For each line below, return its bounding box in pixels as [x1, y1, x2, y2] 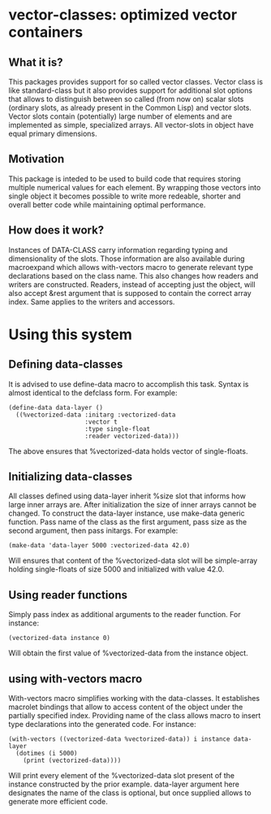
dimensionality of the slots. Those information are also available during [8, 254, 245, 263]
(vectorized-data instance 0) [8, 634, 111, 642]
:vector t [84, 417, 118, 426]
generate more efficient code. [8, 797, 108, 807]
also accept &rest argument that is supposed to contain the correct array [8, 288, 252, 298]
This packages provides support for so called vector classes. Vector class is [8, 77, 264, 86]
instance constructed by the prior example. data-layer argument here [8, 779, 239, 790]
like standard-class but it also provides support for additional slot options [8, 85, 253, 95]
